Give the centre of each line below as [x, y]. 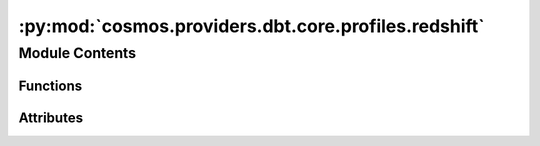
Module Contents [77, 53]
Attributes [51, 117]
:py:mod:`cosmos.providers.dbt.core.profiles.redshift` [251, 26]
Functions [50, 85]
